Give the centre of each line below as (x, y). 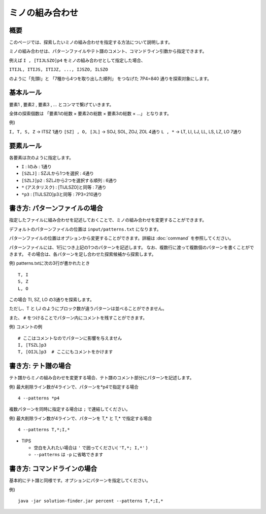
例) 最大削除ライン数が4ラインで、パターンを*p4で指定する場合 (74, 387)
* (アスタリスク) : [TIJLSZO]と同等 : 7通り (64, 187)
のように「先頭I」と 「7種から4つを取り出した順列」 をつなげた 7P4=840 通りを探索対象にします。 (110, 79)
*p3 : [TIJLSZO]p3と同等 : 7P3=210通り (62, 194)
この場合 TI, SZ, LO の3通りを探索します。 (52, 299)
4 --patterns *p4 (39, 398)
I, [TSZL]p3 (32, 345)
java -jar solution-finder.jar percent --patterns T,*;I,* (91, 501)
